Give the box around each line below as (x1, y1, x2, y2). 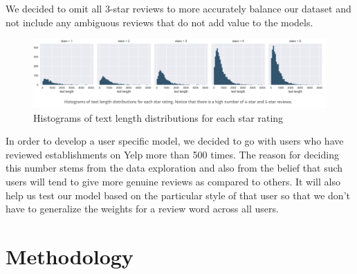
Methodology (6, 241, 134, 270)
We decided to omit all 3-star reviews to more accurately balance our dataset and (6, 1, 351, 15)
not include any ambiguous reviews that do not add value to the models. (6, 15, 313, 29)
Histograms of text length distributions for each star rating (33, 110, 284, 125)
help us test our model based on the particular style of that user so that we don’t (6, 188, 350, 202)
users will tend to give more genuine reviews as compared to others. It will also (6, 174, 340, 188)
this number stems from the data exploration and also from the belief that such (6, 161, 343, 175)
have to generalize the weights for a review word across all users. (6, 201, 279, 216)
